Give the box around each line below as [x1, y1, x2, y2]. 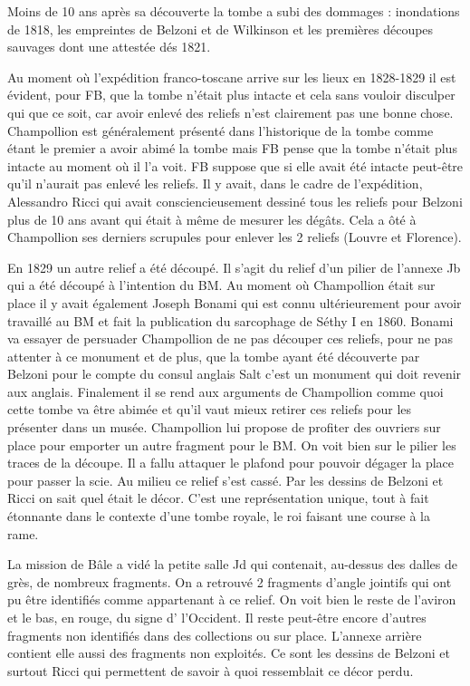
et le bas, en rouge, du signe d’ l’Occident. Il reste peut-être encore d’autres [7, 608, 427, 626]
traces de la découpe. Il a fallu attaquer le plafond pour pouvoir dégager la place [7, 453, 455, 472]
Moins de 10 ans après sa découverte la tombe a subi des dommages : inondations [7, 2, 460, 20]
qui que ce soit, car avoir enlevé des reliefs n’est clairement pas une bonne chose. [7, 102, 454, 121]
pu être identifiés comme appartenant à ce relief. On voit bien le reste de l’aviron [7, 590, 456, 609]
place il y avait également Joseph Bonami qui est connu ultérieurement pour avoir [7, 293, 462, 312]
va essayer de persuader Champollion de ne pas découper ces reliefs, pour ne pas [7, 329, 453, 348]
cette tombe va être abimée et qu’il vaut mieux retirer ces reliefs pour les [7, 400, 412, 419]
